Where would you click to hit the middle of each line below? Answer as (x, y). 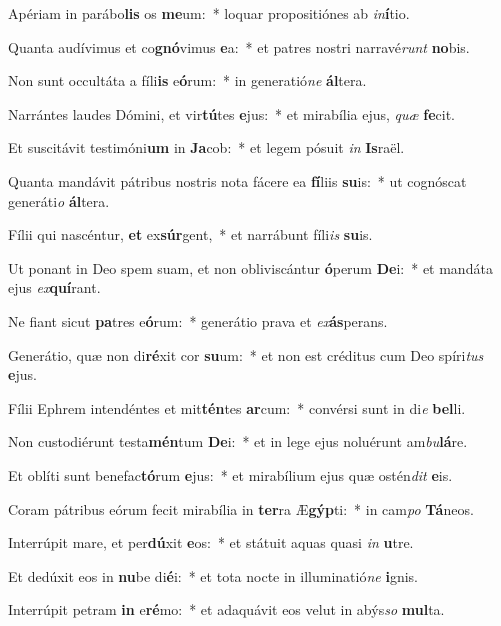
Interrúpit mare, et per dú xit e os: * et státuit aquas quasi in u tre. (211, 542)
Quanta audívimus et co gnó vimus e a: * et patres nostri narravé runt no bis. (239, 46)
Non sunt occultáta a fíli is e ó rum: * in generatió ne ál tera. (187, 80)
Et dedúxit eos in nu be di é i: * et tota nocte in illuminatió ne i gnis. (213, 575)
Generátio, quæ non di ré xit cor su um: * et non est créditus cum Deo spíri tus (246, 354)
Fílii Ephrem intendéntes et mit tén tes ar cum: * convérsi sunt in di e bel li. (237, 407)
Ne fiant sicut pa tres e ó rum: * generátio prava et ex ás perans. (198, 320)
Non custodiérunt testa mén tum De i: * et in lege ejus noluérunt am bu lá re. (238, 441)
